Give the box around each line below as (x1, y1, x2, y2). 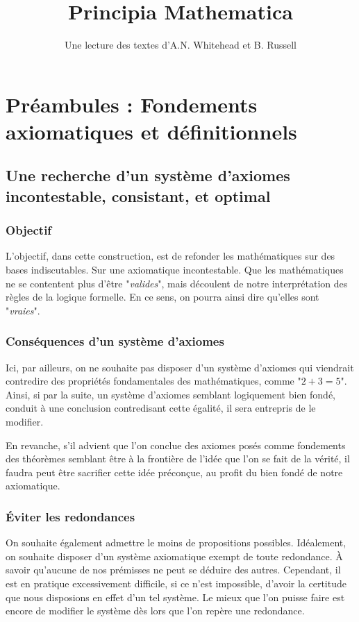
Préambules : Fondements (6, 90, 258, 118)
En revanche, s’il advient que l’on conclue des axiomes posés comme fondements (6, 437, 346, 452)
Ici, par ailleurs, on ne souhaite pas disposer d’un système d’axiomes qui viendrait (6, 360, 354, 374)
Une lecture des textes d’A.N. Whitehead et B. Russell (65, 37, 297, 52)
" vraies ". (6, 303, 40, 317)
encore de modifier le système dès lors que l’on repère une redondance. (6, 603, 305, 618)
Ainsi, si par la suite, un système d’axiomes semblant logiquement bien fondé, (6, 387, 336, 401)
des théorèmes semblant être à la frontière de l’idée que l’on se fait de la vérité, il (6, 451, 350, 466)
